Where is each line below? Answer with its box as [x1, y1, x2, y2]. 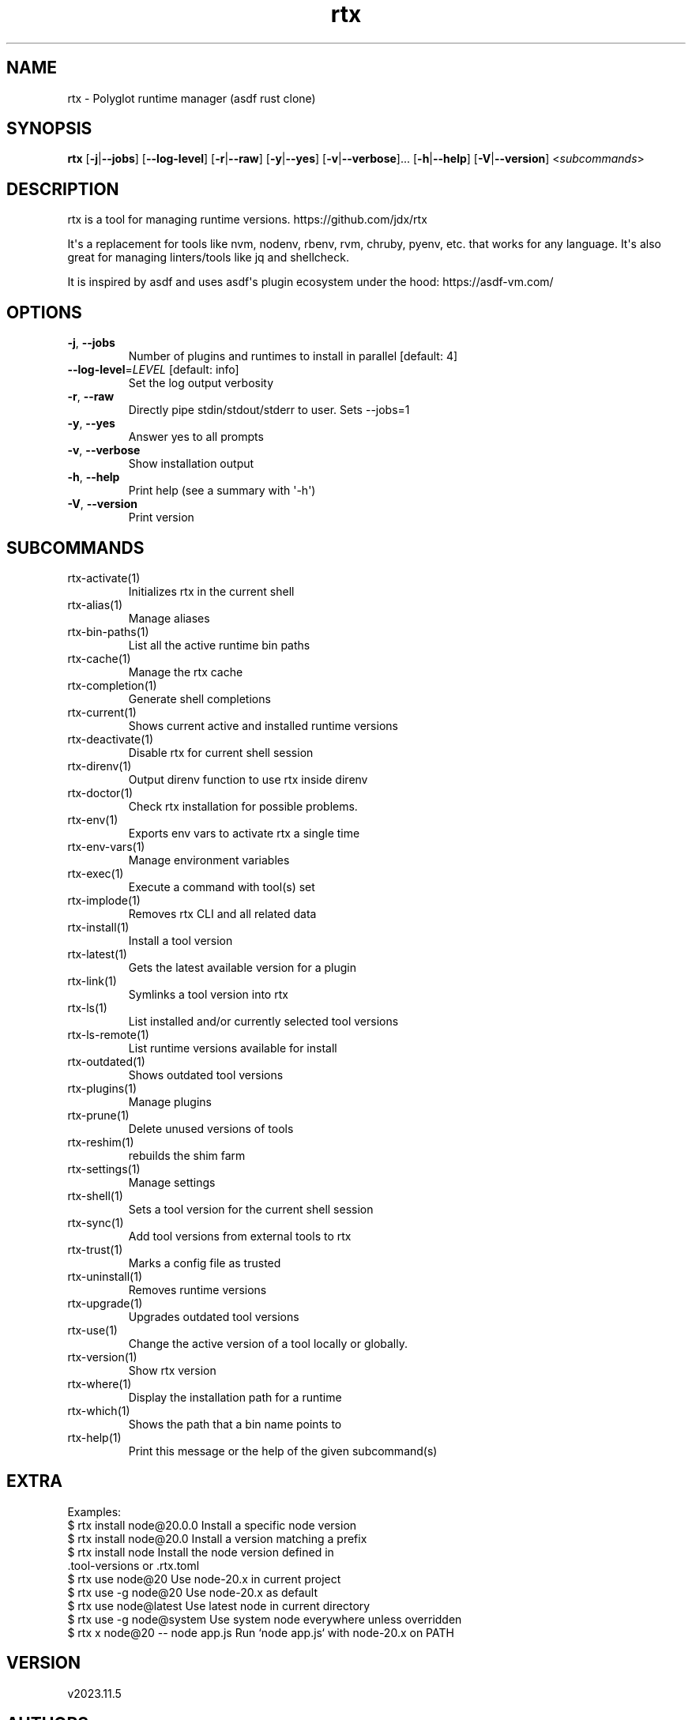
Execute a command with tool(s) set [128, 879, 315, 894]
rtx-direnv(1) [67, 758, 132, 773]
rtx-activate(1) [67, 570, 141, 585]
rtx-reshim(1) [67, 1135, 134, 1149]
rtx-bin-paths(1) [67, 624, 149, 638]
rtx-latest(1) [67, 947, 127, 961]
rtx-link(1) [67, 973, 117, 988]
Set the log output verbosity [128, 376, 274, 390]
